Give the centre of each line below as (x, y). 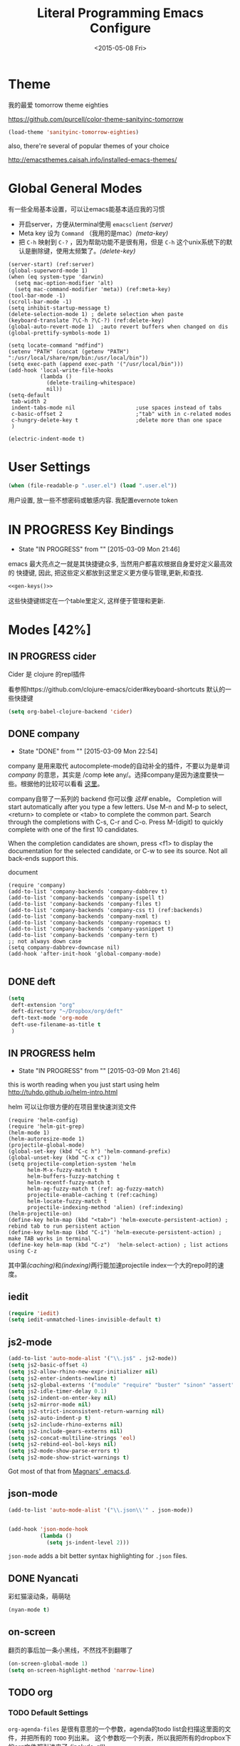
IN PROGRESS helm (52, 1054)
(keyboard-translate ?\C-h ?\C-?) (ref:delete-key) (86, 320)
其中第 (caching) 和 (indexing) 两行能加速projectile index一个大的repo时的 (113, 1265)
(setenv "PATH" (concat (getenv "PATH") (69, 351)
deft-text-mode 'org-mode (49, 1018)
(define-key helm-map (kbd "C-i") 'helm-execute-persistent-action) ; (115, 1232)
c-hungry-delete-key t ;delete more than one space (116, 420)
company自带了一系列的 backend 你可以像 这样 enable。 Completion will (115, 798)
